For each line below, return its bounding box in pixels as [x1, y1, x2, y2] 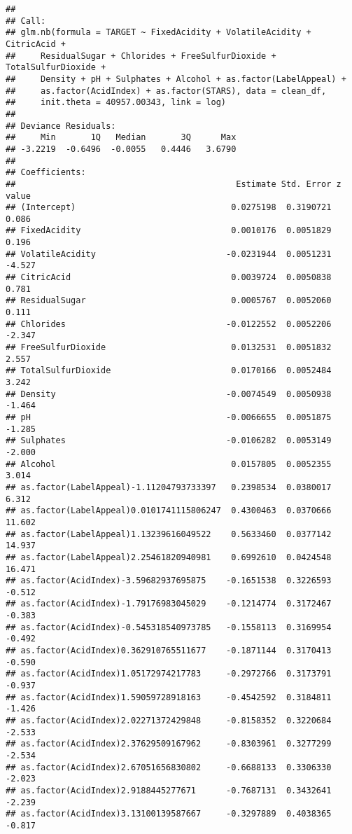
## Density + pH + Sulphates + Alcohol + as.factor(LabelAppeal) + [6, 74, 346, 84]
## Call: [6, 15, 46, 26]
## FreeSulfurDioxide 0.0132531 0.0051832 [6, 342, 332, 353]
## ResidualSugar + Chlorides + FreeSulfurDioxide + [6, 50, 276, 61]
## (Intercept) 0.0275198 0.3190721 [6, 202, 332, 213]
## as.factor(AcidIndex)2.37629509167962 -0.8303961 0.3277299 [6, 739, 332, 749]
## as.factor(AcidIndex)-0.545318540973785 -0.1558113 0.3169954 [6, 622, 332, 632]
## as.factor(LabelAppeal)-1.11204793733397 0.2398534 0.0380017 [6, 482, 332, 492]
